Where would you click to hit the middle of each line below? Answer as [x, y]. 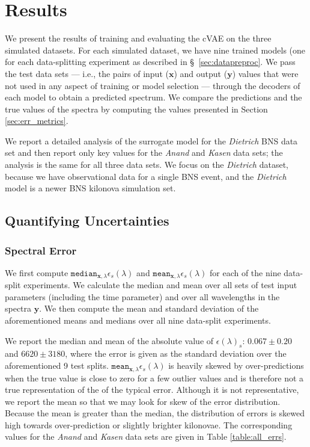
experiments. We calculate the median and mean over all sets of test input [160, 285]
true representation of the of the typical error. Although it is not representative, [152, 390]
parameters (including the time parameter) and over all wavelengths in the [142, 296]
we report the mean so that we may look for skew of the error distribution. [143, 401]
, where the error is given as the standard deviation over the [176, 353]
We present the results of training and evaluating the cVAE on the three [138, 38]
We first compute [37, 272]
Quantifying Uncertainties [87, 220]
